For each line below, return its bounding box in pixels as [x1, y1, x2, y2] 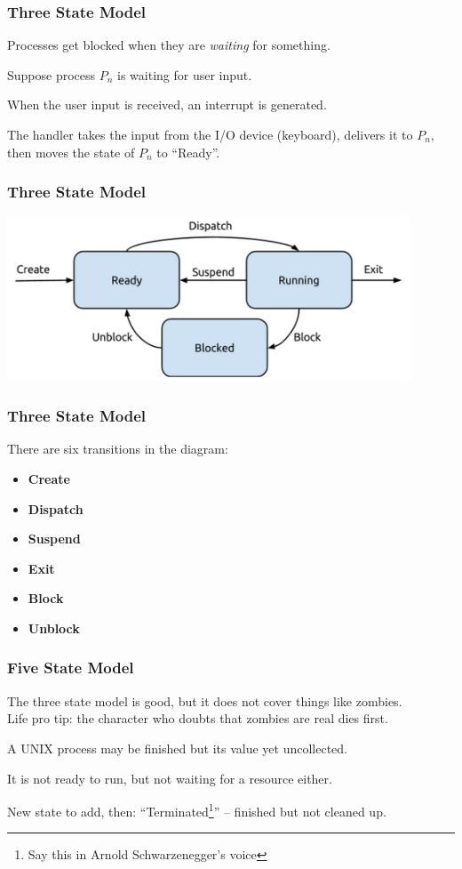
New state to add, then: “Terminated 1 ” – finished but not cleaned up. [7, 800, 386, 820]
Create [28, 469, 70, 487]
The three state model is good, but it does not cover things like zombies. [7, 691, 402, 710]
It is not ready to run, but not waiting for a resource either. [7, 768, 332, 787]
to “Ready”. [156, 142, 220, 161]
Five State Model [7, 656, 134, 679]
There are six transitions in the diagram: [7, 439, 228, 458]
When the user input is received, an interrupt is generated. [7, 95, 327, 114]
